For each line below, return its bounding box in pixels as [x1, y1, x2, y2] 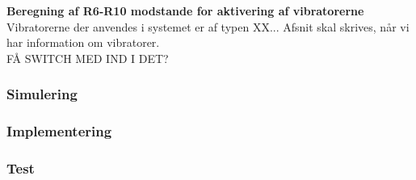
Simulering [6, 84, 78, 104]
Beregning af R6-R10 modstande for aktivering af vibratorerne [6, 2, 364, 19]
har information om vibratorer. [6, 34, 160, 51]
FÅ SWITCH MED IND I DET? [6, 49, 169, 66]
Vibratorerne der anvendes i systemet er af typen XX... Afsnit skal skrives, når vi [6, 18, 410, 35]
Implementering [6, 121, 112, 141]
